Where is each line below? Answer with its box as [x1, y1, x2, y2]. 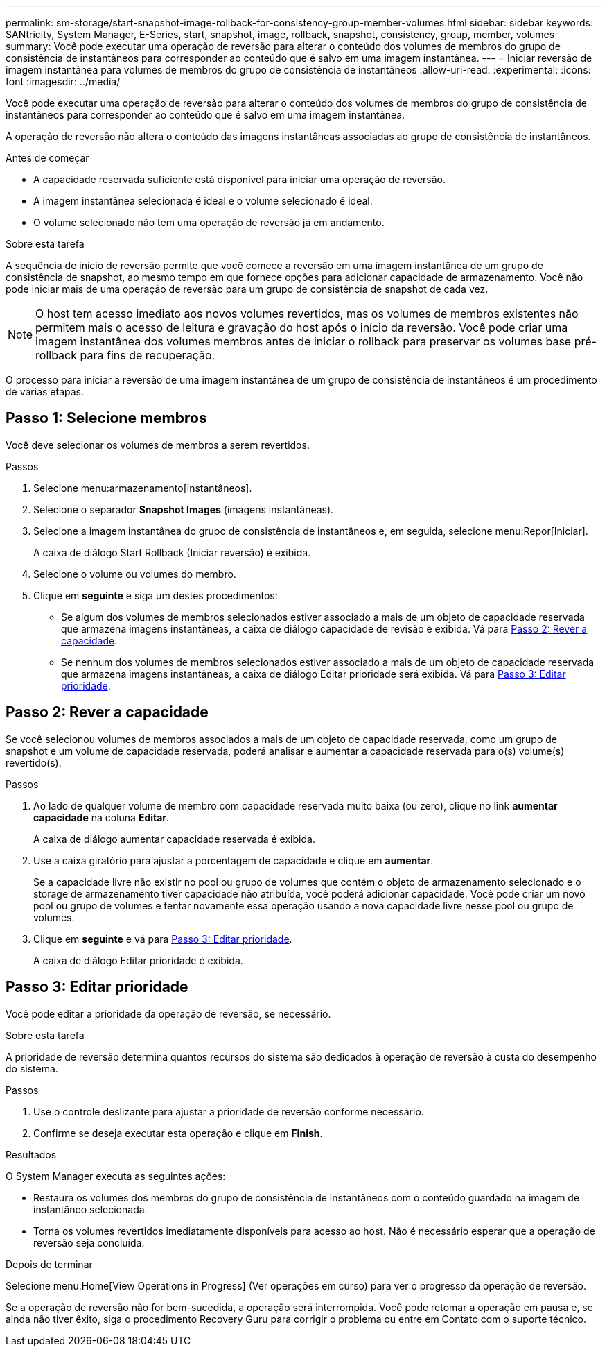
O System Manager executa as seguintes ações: [6, 1170, 226, 1182]
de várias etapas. [6, 386, 84, 397]
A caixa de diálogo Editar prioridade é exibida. [33, 954, 243, 966]
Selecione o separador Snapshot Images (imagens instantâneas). [33, 503, 334, 515]
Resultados [6, 1148, 57, 1161]
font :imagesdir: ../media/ [6, 76, 121, 87]
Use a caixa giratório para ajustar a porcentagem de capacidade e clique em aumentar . [33, 854, 434, 866]
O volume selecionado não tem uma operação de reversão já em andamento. [33, 216, 385, 228]
